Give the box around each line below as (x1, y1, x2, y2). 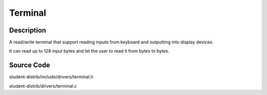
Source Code (9, 61, 50, 69)
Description (9, 26, 46, 34)
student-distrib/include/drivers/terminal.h (9, 74, 93, 80)
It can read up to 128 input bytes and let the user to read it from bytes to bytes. (9, 48, 170, 54)
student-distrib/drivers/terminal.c (9, 83, 77, 89)
